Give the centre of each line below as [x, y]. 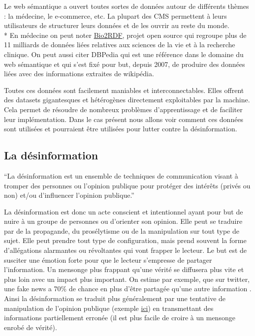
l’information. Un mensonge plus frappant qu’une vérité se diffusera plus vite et [124, 269]
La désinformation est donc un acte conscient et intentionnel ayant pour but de [124, 211]
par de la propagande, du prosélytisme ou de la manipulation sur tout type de [122, 230]
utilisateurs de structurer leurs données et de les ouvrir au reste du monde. [117, 25]
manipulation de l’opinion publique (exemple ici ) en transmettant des [109, 308]
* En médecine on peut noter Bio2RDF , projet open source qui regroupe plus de [125, 35]
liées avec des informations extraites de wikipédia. [79, 74]
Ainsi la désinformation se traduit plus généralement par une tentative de [115, 298]
